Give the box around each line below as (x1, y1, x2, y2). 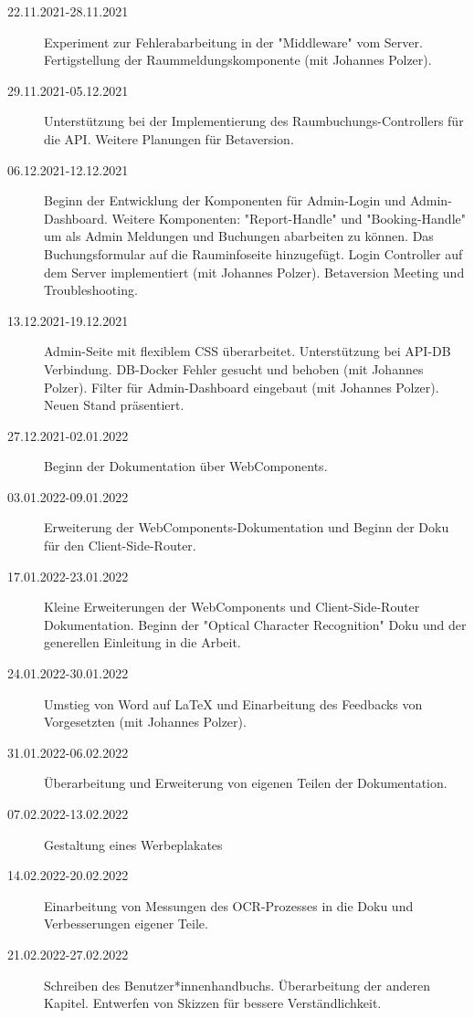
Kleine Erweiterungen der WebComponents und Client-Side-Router (44, 597, 420, 616)
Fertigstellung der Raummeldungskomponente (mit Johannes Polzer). (44, 50, 432, 69)
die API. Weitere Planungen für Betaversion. (44, 129, 294, 148)
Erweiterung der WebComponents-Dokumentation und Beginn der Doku (44, 518, 449, 537)
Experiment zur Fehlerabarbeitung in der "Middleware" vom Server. (44, 32, 423, 51)
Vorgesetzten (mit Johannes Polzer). (44, 712, 247, 731)
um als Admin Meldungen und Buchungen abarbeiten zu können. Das (44, 226, 434, 246)
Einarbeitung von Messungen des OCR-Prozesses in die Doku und (44, 896, 414, 915)
